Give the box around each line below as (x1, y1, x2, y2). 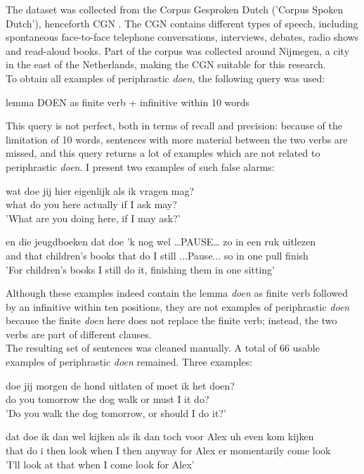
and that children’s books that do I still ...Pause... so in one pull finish (6, 248, 308, 262)
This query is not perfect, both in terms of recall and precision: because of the (6, 118, 342, 133)
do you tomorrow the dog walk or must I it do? (6, 392, 209, 406)
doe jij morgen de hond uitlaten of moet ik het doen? (6, 378, 235, 392)
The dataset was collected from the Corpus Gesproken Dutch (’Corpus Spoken (6, 2, 344, 16)
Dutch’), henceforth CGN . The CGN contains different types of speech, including (6, 15, 358, 30)
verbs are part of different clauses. (6, 326, 152, 341)
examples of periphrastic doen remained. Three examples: (6, 354, 253, 369)
